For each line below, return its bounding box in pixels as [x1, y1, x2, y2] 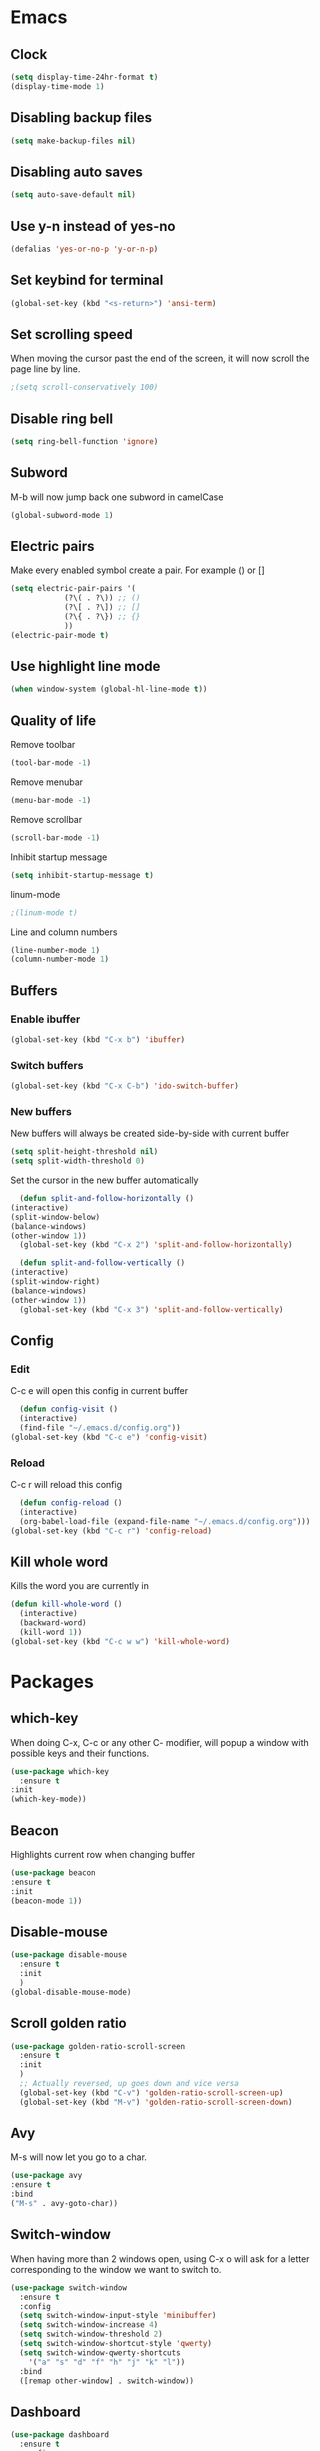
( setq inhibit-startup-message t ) [10, 870, 155, 880]
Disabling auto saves [10, 163, 143, 180]
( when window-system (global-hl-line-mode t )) [10, 684, 208, 695]
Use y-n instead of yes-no [10, 217, 176, 235]
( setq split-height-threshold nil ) [10, 1147, 159, 1157]
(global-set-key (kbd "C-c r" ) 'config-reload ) [10, 1526, 213, 1536]
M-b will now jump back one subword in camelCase [10, 491, 224, 503]
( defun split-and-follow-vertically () [19, 1258, 186, 1268]
